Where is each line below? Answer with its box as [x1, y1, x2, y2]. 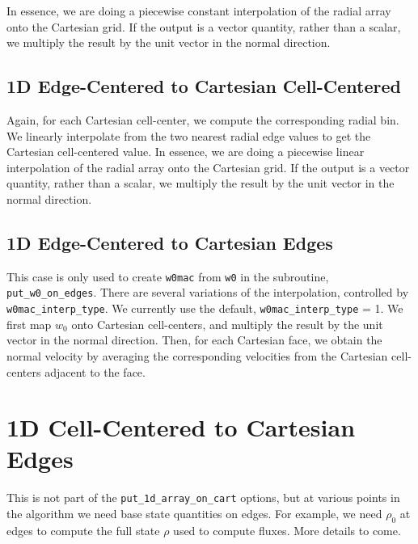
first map [6, 315, 52, 332]
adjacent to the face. [44, 363, 146, 380]
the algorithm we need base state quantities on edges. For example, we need [6, 505, 382, 522]
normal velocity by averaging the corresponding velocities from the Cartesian [6, 347, 388, 364]
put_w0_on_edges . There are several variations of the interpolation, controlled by [6, 284, 409, 301]
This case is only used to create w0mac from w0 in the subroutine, [6, 268, 329, 285]
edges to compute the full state [6, 521, 160, 538]
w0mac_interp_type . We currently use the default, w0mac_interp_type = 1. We [6, 300, 403, 317]
